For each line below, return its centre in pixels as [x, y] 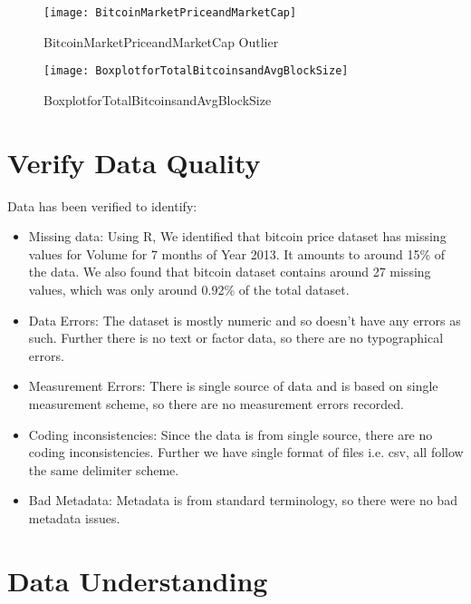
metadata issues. [74, 517]
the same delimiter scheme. [104, 469]
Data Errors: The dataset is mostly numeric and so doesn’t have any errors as [245, 320]
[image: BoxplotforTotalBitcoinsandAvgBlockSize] [196, 71]
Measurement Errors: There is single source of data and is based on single [233, 386]
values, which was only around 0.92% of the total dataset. [189, 289]
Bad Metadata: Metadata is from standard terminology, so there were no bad [243, 500]
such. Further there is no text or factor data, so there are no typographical [236, 338]
